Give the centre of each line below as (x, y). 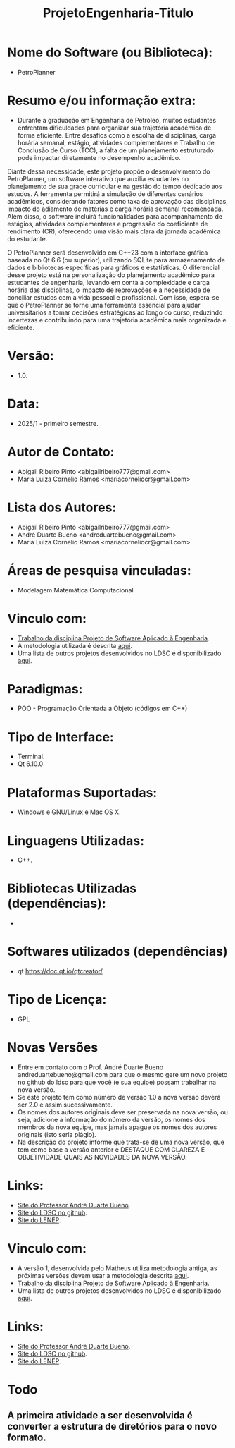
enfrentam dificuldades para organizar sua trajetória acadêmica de (114, 128)
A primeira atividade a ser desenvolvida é (100, 1416)
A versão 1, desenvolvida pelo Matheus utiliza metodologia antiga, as (117, 1268)
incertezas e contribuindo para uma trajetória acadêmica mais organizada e (117, 320)
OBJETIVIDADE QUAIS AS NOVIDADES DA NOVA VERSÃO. (102, 1157)
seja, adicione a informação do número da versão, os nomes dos (111, 1120)
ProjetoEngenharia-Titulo (118, 13)
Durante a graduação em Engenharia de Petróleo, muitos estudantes (117, 120)
